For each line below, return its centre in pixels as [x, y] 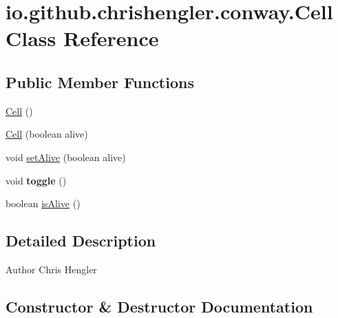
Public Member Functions [100, 82]
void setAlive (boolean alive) [66, 157]
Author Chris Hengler [51, 269]
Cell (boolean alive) [47, 134]
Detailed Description [81, 241]
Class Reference [82, 38]
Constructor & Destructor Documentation [159, 306]
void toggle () [36, 180]
